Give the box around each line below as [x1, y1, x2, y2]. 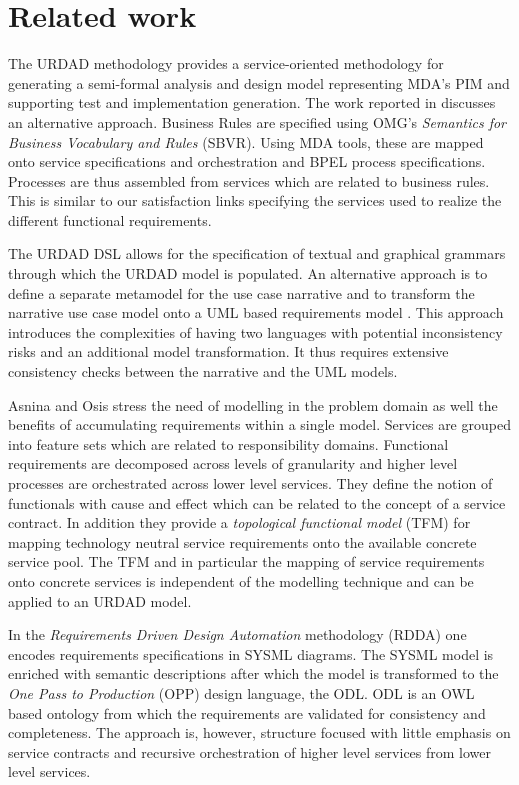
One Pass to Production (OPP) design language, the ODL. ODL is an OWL [8, 682, 475, 703]
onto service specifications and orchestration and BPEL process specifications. [8, 151, 486, 172]
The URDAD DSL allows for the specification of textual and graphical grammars [8, 243, 506, 264]
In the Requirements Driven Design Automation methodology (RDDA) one [8, 624, 467, 645]
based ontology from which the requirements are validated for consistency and [8, 702, 486, 723]
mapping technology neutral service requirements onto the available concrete [8, 531, 477, 552]
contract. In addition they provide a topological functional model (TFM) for [8, 512, 471, 533]
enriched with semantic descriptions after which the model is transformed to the [8, 663, 499, 684]
